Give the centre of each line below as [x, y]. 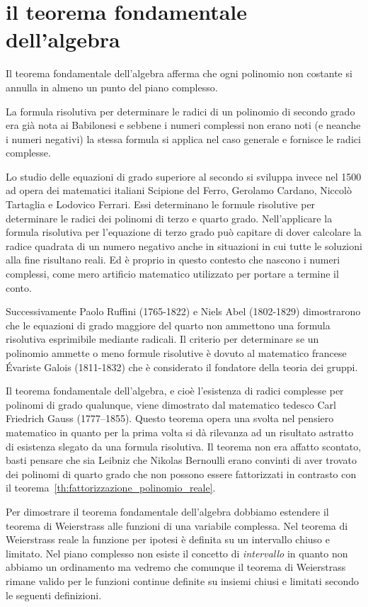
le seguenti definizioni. [54, 595]
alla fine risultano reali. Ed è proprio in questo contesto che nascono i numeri [173, 260]
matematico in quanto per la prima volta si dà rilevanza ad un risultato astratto [180, 432]
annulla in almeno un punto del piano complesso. [112, 87]
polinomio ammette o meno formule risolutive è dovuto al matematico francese [176, 353]
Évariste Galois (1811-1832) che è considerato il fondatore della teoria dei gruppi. [182, 367]
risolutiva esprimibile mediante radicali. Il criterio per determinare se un [162, 339]
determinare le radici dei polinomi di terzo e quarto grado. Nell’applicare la [169, 218]
